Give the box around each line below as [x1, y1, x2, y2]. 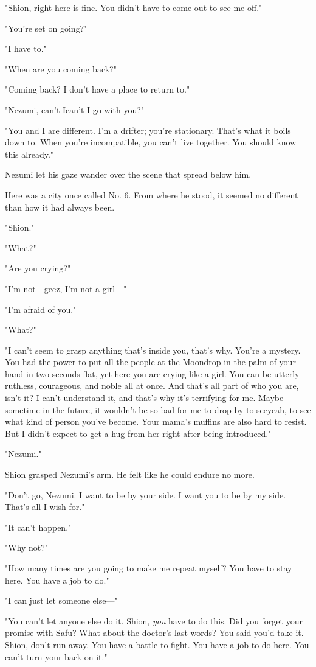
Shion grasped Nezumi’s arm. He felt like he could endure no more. [5, 468, 255, 481]
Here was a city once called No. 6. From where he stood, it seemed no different [5, 188, 298, 201]
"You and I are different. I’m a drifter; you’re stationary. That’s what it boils [5, 124, 291, 136]
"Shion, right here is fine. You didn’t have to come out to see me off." [5, 1, 263, 13]
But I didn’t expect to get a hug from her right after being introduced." [5, 427, 272, 439]
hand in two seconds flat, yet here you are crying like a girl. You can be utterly [5, 367, 300, 380]
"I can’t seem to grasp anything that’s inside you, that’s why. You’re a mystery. [5, 343, 301, 356]
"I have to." [5, 42, 47, 55]
